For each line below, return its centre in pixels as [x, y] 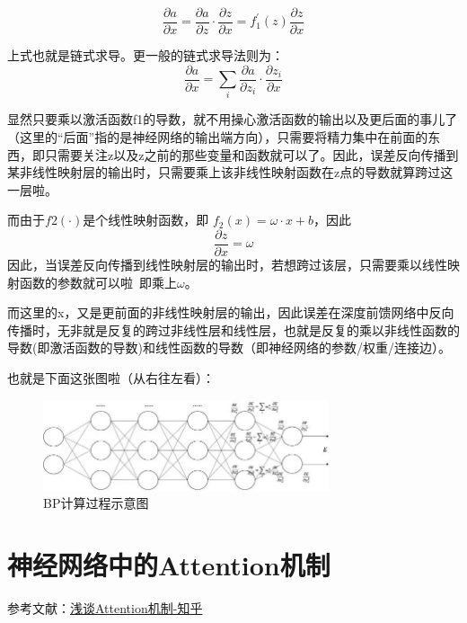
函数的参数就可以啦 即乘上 [98, 282]
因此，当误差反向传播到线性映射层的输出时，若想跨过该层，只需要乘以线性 [227, 265]
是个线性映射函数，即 [146, 220]
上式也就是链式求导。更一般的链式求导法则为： [145, 55]
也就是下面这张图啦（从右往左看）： [111, 378]
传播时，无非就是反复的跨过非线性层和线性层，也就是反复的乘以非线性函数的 [233, 329]
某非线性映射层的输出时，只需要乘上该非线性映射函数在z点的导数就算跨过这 [230, 172]
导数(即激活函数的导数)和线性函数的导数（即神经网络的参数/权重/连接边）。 [229, 347]
